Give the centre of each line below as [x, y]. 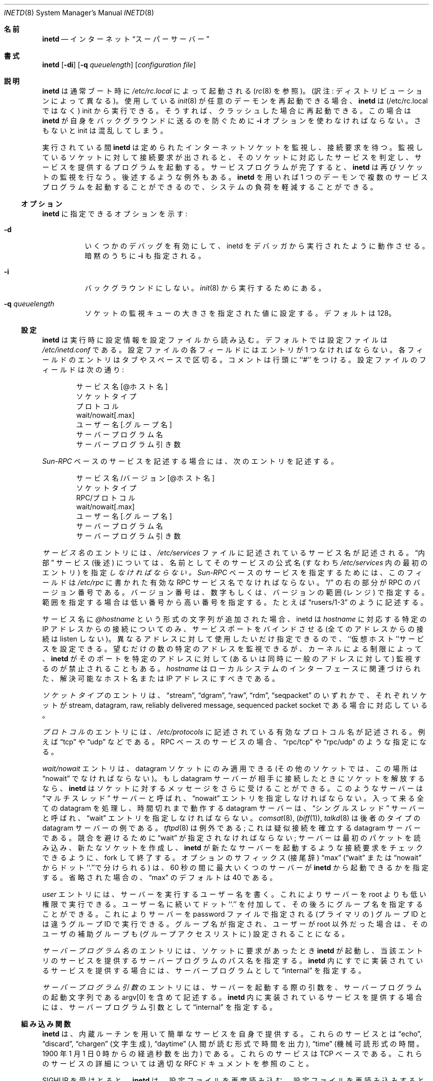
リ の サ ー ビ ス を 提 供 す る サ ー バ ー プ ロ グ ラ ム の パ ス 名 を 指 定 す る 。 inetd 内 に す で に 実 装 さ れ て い [233, 960]
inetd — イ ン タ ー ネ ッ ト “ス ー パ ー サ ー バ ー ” [126, 39]
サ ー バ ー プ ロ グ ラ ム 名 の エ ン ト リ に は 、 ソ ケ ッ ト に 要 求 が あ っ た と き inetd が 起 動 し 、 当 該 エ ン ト [233, 951]
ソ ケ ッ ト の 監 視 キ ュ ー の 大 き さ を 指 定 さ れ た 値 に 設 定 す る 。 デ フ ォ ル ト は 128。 [240, 313]
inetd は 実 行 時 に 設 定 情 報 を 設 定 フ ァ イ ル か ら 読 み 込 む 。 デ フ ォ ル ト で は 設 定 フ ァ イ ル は [215, 340]
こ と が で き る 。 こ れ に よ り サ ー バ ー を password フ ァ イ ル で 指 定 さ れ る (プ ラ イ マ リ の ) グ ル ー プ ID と [235, 914]
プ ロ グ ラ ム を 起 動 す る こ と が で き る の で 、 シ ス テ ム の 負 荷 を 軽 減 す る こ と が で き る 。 [210, 187]
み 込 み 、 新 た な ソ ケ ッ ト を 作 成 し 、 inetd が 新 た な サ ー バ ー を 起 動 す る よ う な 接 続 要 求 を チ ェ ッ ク [233, 848]
